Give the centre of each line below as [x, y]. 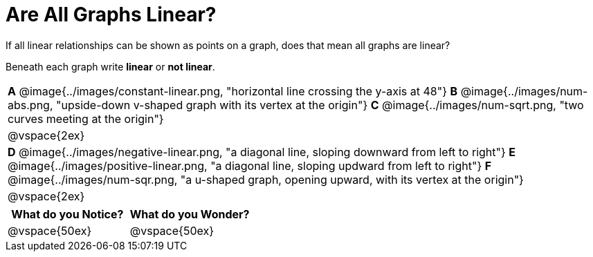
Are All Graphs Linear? [111, 15]
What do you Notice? [67, 214]
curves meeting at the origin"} [86, 118]
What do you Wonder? [190, 214]
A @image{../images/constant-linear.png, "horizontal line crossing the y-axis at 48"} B [233, 91]
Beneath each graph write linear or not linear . [110, 66]
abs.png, [30, 105]
